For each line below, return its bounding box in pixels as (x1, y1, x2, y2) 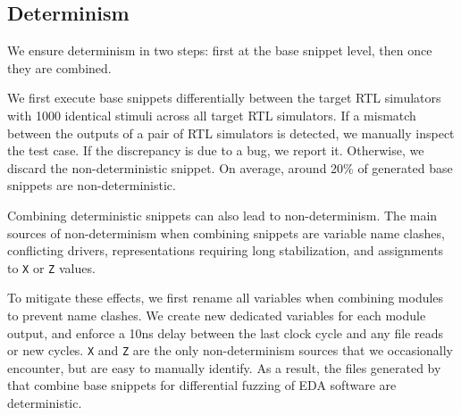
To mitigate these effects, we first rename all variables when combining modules (7, 288, 444, 307)
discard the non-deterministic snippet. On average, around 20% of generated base (7, 158, 453, 177)
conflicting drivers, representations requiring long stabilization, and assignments (7, 241, 444, 260)
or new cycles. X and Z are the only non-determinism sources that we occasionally (7, 341, 454, 360)
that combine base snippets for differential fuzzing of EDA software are (7, 376, 397, 394)
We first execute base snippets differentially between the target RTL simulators (7, 88, 441, 107)
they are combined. (7, 58, 112, 77)
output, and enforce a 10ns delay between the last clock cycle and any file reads (7, 323, 443, 342)
